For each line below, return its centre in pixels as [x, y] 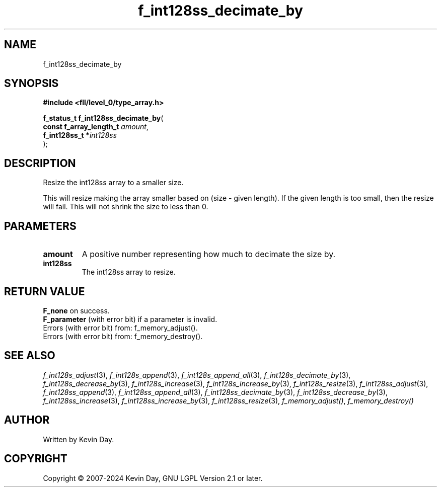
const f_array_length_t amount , [96, 127]
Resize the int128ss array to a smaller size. [113, 183]
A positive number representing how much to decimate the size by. [209, 254]
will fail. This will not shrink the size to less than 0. [126, 207]
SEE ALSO [30, 356]
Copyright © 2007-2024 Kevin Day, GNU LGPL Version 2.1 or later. [153, 478]
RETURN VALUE [45, 291]
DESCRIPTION [40, 163]
